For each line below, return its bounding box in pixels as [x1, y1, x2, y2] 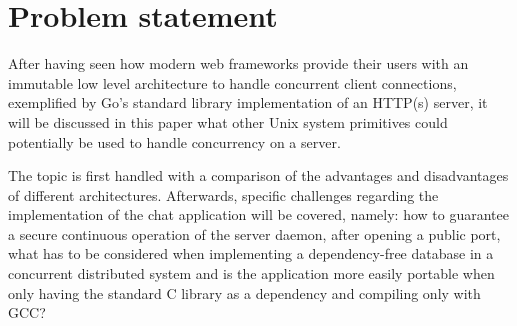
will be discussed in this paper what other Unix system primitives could [8, 111, 448, 132]
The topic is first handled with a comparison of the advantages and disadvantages [8, 165, 509, 186]
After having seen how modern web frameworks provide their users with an [8, 53, 469, 74]
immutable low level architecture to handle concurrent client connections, [8, 72, 457, 93]
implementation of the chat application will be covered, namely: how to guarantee [8, 204, 509, 225]
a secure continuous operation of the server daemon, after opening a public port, [8, 223, 501, 244]
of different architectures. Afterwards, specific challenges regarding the [8, 184, 439, 205]
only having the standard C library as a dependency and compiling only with [8, 282, 481, 303]
